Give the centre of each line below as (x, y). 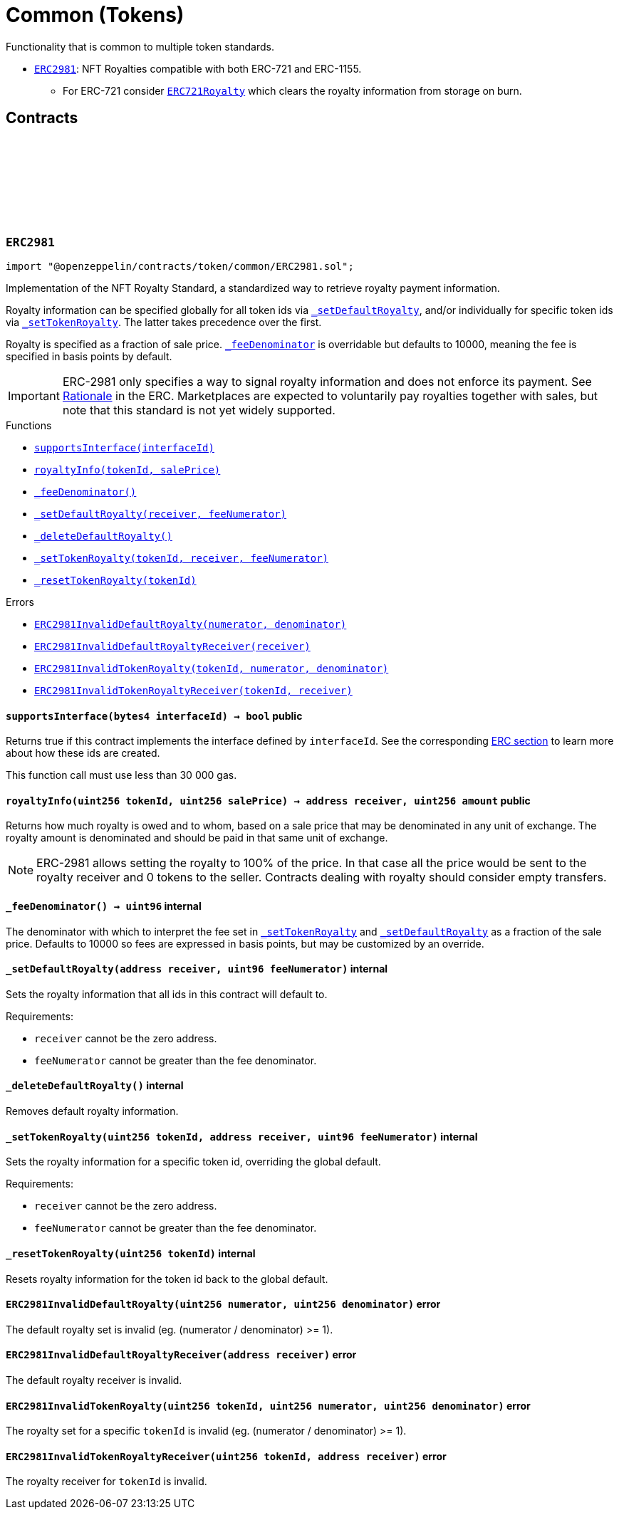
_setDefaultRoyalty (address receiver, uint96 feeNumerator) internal (197, 969)
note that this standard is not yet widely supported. (199, 410)
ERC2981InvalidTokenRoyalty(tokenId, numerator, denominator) (212, 668)
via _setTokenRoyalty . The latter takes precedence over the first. (164, 322)
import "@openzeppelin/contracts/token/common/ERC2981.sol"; (180, 266)
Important (34, 395)
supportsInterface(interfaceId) (124, 447)
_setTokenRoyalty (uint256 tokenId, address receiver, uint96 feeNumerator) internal (242, 1136)
